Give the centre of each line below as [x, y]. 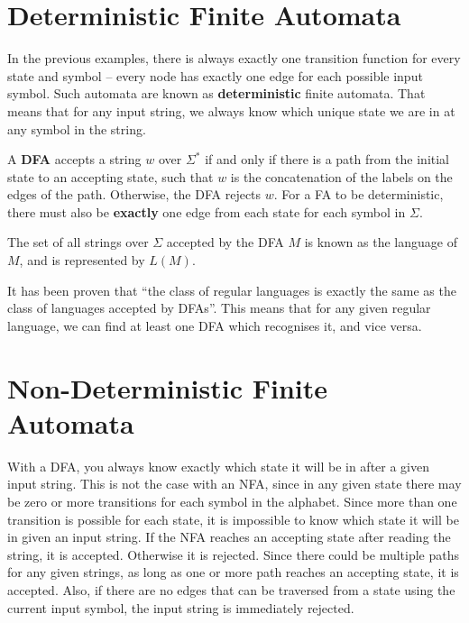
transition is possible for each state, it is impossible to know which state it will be [233, 519]
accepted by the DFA [225, 242]
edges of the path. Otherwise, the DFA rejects [134, 194]
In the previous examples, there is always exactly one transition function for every [234, 58]
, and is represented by [82, 260]
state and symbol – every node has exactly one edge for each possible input [215, 75]
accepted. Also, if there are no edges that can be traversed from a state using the [231, 589]
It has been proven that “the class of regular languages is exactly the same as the [232, 290]
